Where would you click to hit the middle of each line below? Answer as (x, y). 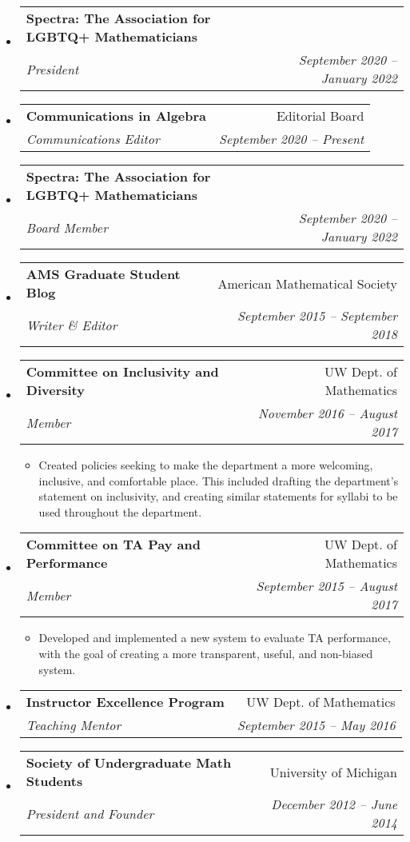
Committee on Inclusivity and (122, 371)
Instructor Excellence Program (125, 702)
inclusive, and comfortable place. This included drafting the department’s (219, 480)
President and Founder (90, 813)
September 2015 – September (317, 315)
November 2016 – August (327, 413)
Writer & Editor (72, 325)
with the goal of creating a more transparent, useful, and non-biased (206, 653)
